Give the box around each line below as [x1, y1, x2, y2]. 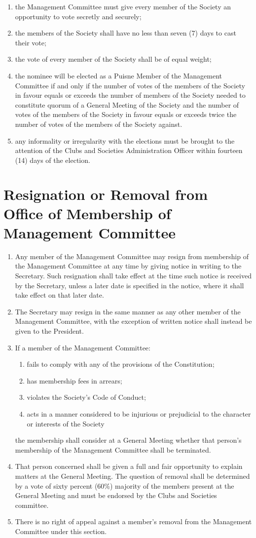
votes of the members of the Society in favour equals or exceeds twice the [15, 109, 237, 119]
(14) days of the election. [15, 154, 90, 165]
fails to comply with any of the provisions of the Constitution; [27, 359, 215, 369]
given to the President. [15, 325, 84, 336]
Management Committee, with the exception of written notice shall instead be [15, 316, 252, 326]
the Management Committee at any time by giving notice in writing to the [15, 261, 242, 271]
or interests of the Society [27, 418, 105, 428]
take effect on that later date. [15, 290, 104, 300]
